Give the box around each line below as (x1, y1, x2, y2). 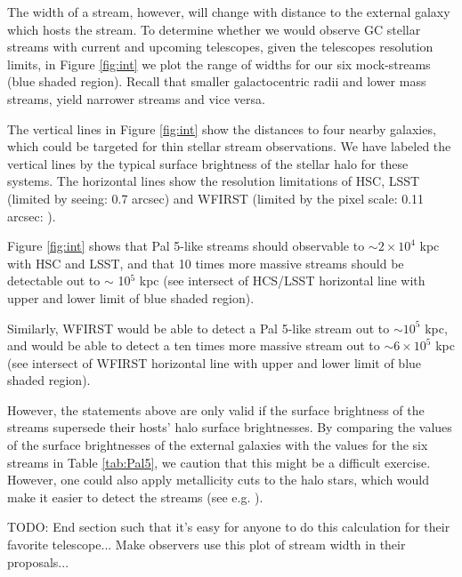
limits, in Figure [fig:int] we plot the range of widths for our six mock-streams (7, 54, 431, 73)
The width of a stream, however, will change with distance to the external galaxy (7, 3, 450, 20)
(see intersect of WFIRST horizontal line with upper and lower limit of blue (7, 353, 422, 372)
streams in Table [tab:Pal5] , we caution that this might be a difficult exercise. (7, 453, 431, 471)
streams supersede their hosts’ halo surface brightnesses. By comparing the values (7, 418, 452, 437)
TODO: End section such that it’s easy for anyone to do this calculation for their (7, 517, 450, 536)
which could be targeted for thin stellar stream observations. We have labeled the (7, 137, 451, 156)
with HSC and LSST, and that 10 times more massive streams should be (7, 253, 404, 272)
